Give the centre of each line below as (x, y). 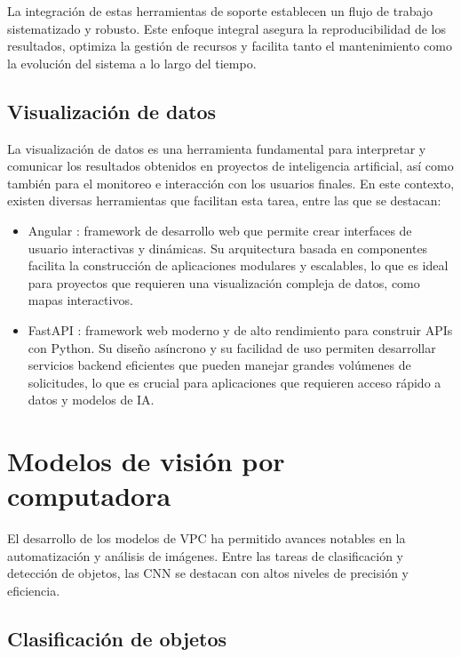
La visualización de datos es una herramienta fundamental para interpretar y (217, 148)
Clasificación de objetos (117, 638)
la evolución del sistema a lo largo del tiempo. (132, 63)
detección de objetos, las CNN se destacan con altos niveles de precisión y (208, 573)
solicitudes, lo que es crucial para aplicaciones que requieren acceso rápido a (234, 382)
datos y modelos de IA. (91, 400)
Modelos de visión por (146, 461)
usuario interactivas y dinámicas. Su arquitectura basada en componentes (228, 248)
